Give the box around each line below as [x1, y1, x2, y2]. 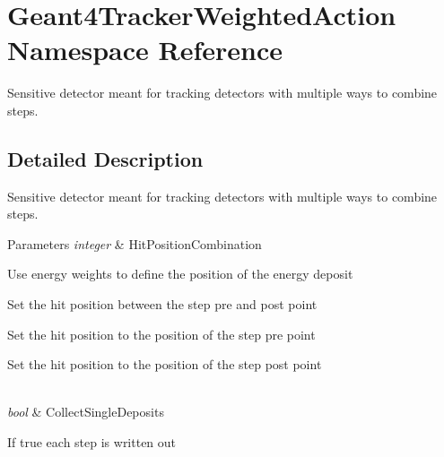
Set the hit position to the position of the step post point [7, 355, 322, 374]
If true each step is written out [7, 433, 177, 452]
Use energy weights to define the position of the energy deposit [7, 264, 353, 283]
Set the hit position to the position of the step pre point [7, 324, 316, 343]
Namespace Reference [7, 31, 283, 68]
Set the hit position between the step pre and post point [7, 295, 318, 314]
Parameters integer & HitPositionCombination [7, 234, 262, 253]
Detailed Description [7, 144, 204, 172]
